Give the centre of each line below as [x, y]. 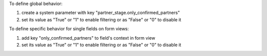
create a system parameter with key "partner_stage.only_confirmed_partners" [101, 13]
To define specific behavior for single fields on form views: [69, 29]
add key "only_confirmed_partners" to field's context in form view [88, 38]
